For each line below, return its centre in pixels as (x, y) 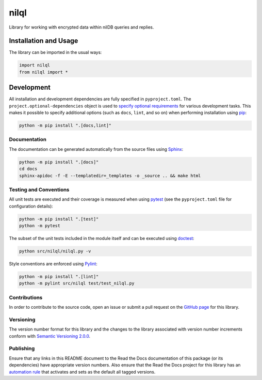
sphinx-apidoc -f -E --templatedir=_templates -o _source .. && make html (110, 175)
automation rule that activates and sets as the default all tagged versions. (82, 372)
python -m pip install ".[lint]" (59, 277)
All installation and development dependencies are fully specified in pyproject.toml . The (100, 99)
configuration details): (31, 206)
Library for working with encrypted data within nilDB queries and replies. (82, 27)
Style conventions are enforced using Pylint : (53, 264)
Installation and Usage (44, 41)
